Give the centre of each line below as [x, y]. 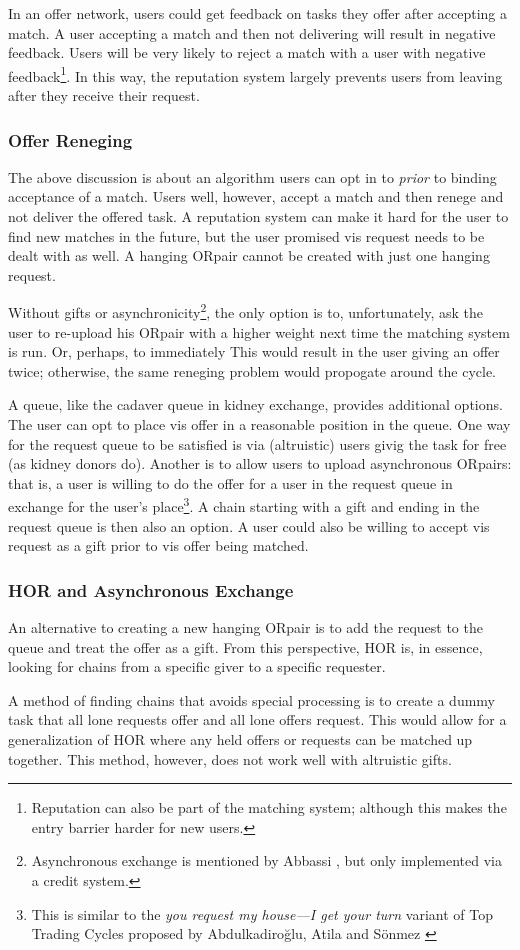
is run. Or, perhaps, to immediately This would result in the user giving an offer [254, 351]
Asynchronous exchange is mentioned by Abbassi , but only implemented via [267, 860]
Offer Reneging [70, 139]
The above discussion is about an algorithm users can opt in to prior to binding [252, 176]
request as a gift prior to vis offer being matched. [158, 545]
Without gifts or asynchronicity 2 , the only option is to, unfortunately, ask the [245, 311]
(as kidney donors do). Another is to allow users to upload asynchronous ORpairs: [260, 463]
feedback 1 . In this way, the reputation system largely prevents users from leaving [255, 74]
